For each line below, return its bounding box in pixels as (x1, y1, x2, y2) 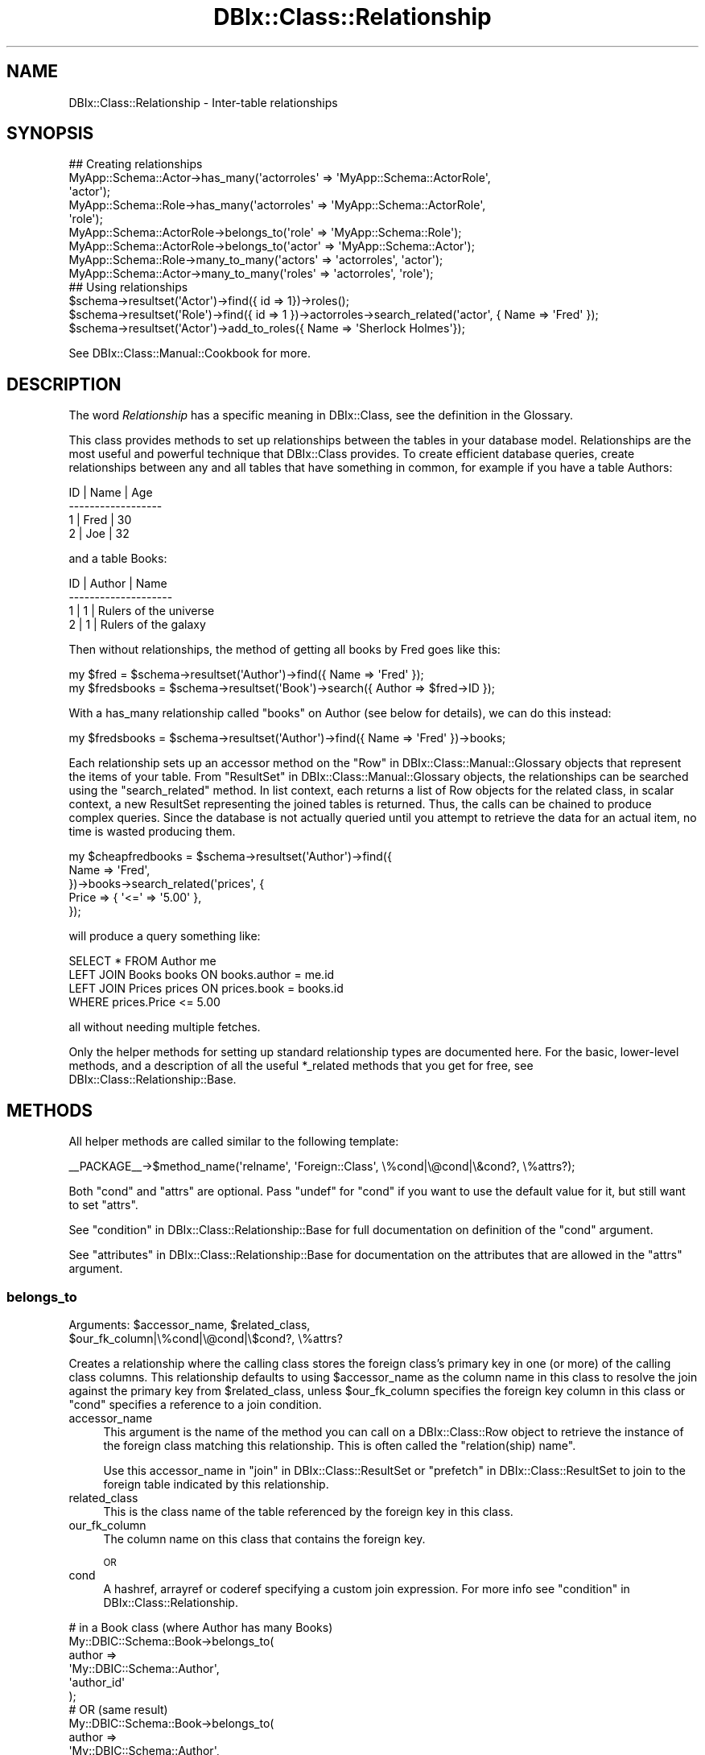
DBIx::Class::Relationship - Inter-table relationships (68, 95, 338, 109)
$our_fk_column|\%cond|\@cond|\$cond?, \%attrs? (68, 1331, 343, 1345)
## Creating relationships (68, 157, 203, 171)
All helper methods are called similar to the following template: (68, 1134, 399, 1149)
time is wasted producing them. (68, 824, 236, 839)
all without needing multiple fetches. (68, 1020, 261, 1034)
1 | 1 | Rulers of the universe (68, 604, 215, 618)
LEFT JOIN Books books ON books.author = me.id (68, 968, 335, 982)
